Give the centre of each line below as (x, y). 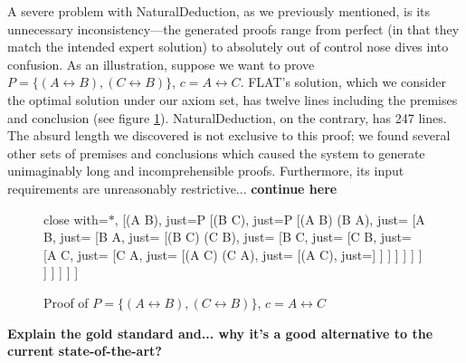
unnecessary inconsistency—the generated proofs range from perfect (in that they (233, 29)
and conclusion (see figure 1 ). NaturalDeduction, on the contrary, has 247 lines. (227, 117)
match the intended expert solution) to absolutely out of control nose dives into (228, 47)
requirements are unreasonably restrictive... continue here (172, 188)
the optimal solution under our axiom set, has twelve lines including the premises (233, 99)
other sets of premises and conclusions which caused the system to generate (216, 153)
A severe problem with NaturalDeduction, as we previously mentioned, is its (219, 11)
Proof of (66, 302)
